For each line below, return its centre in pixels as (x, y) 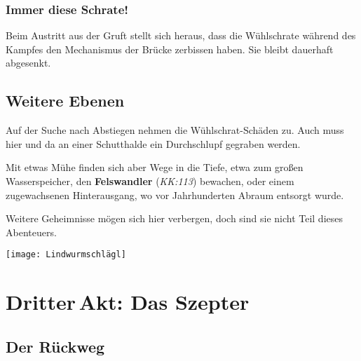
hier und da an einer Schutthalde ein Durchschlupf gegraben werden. (153, 143)
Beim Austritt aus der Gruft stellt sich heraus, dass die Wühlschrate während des (181, 35)
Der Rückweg (55, 346)
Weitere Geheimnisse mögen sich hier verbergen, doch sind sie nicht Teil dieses (175, 218)
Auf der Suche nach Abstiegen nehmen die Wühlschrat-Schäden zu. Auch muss (175, 130)
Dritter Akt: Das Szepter (128, 302)
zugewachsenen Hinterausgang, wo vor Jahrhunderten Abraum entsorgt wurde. (175, 195)
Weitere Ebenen (65, 101)
